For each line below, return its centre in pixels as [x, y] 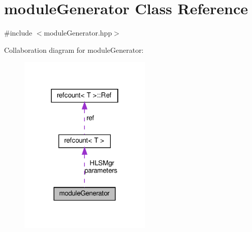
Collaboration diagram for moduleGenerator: [74, 49]
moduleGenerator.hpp [78, 33]
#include [18, 33]
